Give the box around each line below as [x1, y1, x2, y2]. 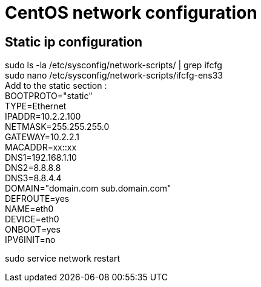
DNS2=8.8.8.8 [5, 163, 61, 173]
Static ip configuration [5, 34, 143, 50]
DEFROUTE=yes [5, 193, 70, 204]
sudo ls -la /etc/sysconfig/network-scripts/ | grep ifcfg [5, 60, 222, 71]
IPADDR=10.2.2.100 [5, 111, 81, 122]
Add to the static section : [5, 80, 107, 91]
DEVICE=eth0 [5, 214, 59, 225]
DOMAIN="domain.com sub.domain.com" [5, 183, 171, 194]
